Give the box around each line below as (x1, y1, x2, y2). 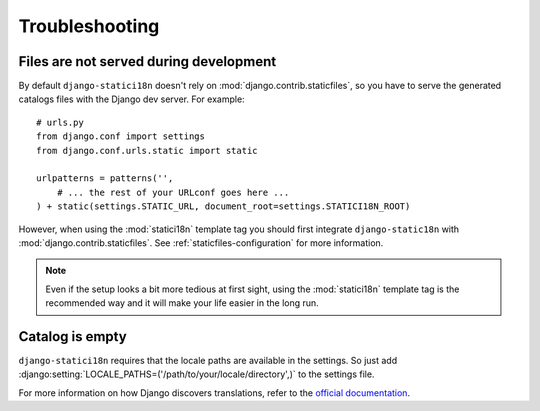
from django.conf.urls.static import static (36, 145, 259, 156)
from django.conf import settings (36, 131, 205, 142)
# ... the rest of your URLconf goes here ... (56, 186, 290, 198)
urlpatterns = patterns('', (36, 173, 174, 184)
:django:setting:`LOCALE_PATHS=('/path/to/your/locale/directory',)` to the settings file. (18, 368, 375, 380)
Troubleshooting (18, 15, 160, 37)
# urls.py (36, 116, 84, 128)
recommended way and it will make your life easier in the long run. (45, 297, 319, 309)
